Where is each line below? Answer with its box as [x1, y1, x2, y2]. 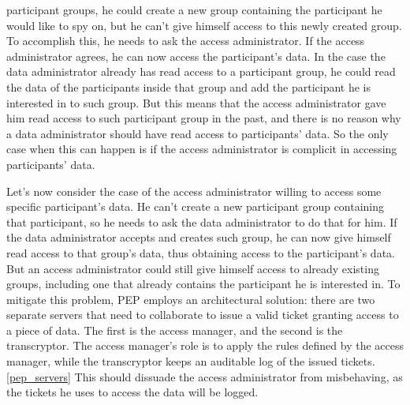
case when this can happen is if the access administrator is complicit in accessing [6, 141, 397, 157]
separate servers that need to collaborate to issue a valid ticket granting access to [6, 306, 399, 323]
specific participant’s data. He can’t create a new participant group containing [6, 198, 385, 215]
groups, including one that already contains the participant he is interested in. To [6, 276, 401, 292]
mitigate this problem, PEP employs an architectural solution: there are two [6, 291, 375, 307]
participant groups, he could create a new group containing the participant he [6, 2, 382, 17]
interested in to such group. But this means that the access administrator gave [6, 94, 386, 111]
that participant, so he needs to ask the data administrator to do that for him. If [6, 213, 397, 230]
